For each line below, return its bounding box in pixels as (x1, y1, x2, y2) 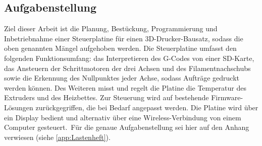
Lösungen (4, 102, 33, 112)
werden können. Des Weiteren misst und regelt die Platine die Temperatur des (4, 82, 246, 93)
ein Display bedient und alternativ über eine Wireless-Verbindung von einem (4, 112, 241, 122)
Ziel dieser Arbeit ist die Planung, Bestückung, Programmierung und (4, 23, 218, 34)
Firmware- (211, 92, 243, 103)
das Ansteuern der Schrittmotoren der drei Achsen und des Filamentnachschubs (4, 62, 251, 73)
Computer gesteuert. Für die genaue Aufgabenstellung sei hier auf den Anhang (4, 122, 249, 132)
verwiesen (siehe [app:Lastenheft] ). (4, 131, 111, 142)
